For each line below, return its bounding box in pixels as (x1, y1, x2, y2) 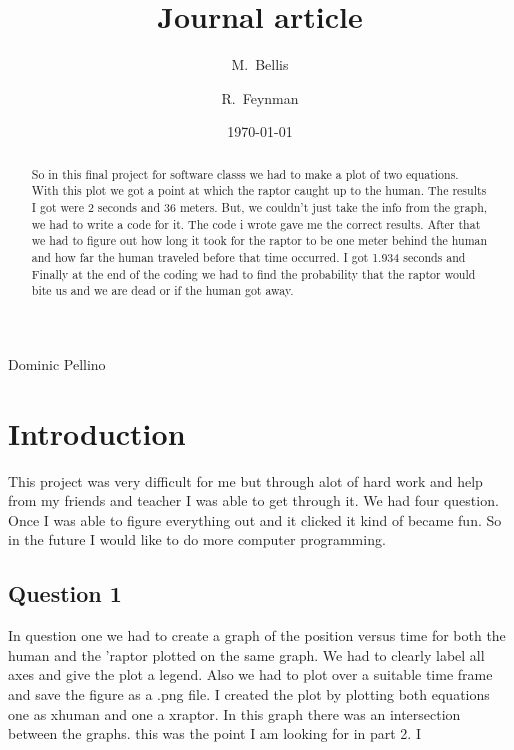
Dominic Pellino (8, 353, 106, 374)
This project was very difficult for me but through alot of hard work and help (8, 470, 483, 491)
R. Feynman (221, 87, 299, 108)
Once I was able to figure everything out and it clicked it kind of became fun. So (8, 509, 502, 530)
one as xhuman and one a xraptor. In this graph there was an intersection (8, 703, 461, 724)
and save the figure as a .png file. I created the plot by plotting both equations (8, 684, 490, 705)
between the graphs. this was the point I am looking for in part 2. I (8, 723, 421, 744)
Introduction (8, 412, 186, 453)
